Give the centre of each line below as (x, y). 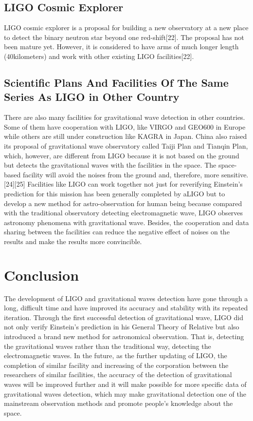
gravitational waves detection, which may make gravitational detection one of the (125, 393)
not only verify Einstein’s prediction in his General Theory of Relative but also (122, 327)
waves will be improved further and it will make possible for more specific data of (125, 384)
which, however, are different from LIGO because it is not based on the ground (122, 155)
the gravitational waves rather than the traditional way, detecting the (108, 346)
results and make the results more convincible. (73, 241)
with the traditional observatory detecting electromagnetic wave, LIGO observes (124, 213)
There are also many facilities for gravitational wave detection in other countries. (125, 117)
